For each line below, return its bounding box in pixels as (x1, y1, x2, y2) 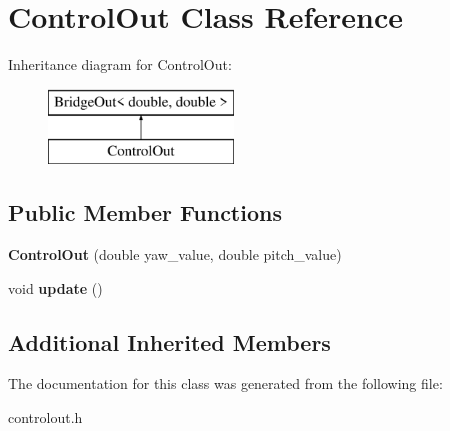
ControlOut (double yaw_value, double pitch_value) (8, 244, 342, 265)
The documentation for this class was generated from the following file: (8, 373, 443, 394)
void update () (8, 277, 103, 298)
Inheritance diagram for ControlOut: (8, 54, 232, 75)
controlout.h (8, 407, 83, 428)
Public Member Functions (8, 197, 282, 228)
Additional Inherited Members (8, 326, 331, 357)
